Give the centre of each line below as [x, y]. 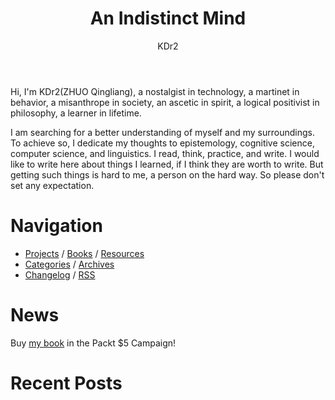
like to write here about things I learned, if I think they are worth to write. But [167, 164]
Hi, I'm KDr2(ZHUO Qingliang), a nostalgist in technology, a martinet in [155, 91]
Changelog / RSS [60, 274]
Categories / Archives [69, 264]
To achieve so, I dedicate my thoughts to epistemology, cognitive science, [162, 143]
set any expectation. [52, 185]
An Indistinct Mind [168, 18]
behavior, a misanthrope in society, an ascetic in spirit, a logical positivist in [165, 102]
